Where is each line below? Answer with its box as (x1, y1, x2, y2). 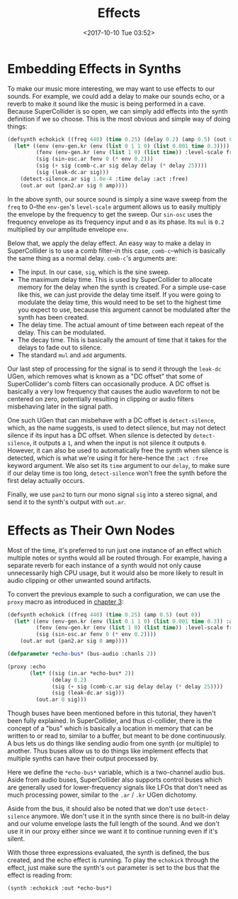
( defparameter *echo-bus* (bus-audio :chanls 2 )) (7, 650, 157, 658)
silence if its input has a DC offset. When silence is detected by (7, 431, 192, 440)
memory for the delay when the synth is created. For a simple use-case (17, 283, 227, 291)
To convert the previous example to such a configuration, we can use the (7, 589, 221, 598)
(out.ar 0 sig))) (35, 696, 87, 704)
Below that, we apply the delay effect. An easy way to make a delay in (7, 239, 211, 247)
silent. (7, 834, 25, 843)
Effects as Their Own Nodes (7, 522, 175, 538)
